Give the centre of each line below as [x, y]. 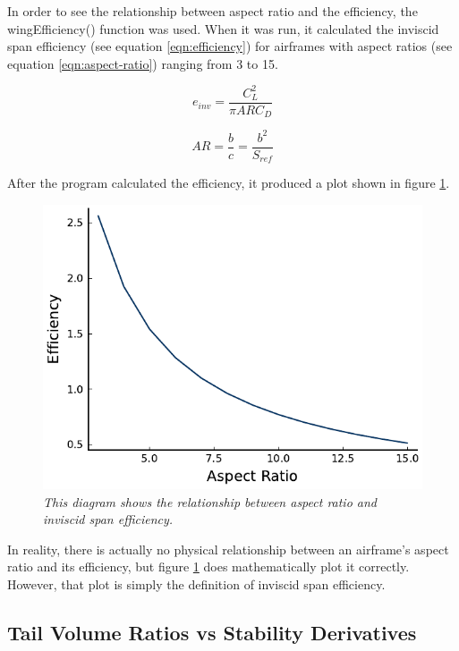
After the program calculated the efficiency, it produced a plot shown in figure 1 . [229, 183]
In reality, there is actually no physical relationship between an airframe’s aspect [228, 549]
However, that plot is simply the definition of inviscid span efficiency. [196, 583]
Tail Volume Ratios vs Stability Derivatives [212, 632]
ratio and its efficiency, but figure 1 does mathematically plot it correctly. [208, 566]
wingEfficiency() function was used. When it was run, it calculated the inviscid [223, 28]
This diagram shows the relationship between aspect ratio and [210, 501]
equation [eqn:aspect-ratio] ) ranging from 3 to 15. [143, 63]
